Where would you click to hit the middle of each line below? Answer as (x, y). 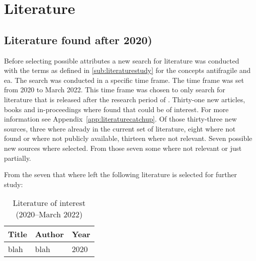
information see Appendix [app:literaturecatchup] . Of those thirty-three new (121, 119)
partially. (18, 158)
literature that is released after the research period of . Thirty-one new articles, (125, 99)
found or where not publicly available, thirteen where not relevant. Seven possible (128, 138)
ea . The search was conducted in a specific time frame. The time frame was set (124, 80)
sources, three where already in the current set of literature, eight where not (120, 128)
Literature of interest (49, 203)
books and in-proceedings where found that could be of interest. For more (116, 109)
